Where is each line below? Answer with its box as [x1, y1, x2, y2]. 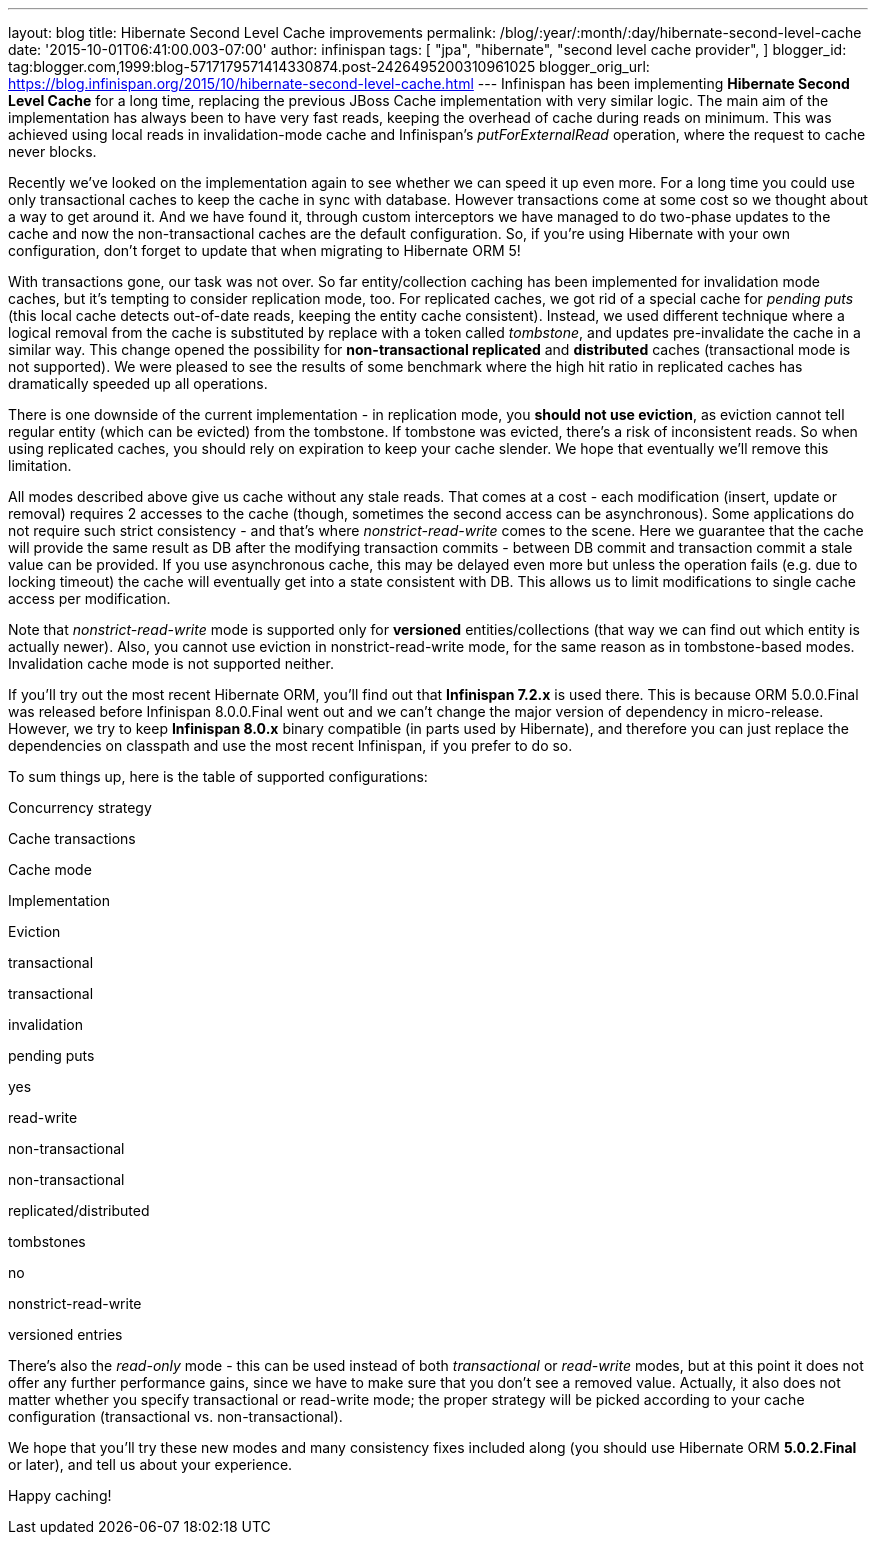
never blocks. [8, 143, 97, 160]
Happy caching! [8, 1487, 112, 1504]
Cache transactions [8, 830, 136, 847]
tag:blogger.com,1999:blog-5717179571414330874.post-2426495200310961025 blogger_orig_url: [8, 58, 650, 75]
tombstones [8, 1233, 86, 1250]
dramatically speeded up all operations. [8, 375, 268, 392]
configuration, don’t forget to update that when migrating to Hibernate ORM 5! [8, 242, 521, 259]
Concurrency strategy [8, 799, 152, 816]
